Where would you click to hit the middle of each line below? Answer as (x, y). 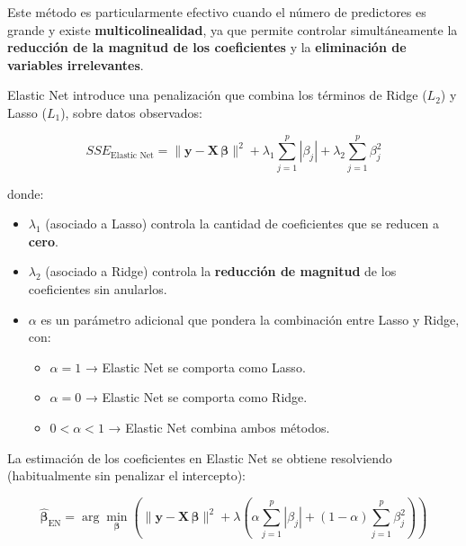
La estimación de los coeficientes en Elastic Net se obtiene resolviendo (200, 457)
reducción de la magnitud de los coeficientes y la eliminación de (207, 47)
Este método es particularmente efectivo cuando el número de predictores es (217, 12)
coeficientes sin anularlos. (98, 289)
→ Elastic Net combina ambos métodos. (219, 428)
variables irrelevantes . (76, 64)
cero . (43, 241)
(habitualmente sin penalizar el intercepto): (127, 475)
